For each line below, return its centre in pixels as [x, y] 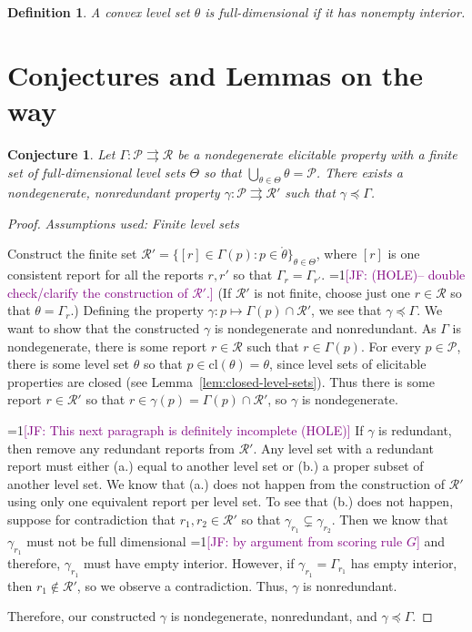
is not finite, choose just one [332, 292]
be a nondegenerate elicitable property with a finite [317, 153]
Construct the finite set [72, 254]
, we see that [346, 310]
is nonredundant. [350, 585]
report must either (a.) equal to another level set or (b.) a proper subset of [216, 466]
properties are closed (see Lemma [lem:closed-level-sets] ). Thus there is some [221, 381]
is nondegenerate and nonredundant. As [325, 328]
